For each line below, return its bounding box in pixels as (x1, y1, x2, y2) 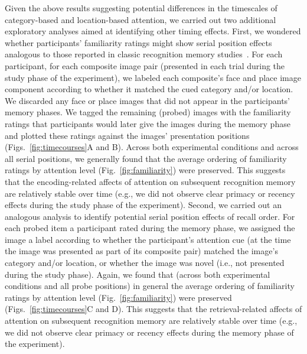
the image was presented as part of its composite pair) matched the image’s (5, 245, 278, 257)
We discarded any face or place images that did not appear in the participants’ (5, 94, 290, 106)
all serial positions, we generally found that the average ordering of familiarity (5, 152, 287, 164)
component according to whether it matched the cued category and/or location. (5, 83, 293, 95)
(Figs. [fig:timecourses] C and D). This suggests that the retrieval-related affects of (5, 303, 302, 315)
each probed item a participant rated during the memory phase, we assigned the (5, 222, 295, 234)
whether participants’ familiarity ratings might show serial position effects (5, 36, 272, 48)
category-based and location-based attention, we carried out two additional (5, 13, 276, 25)
